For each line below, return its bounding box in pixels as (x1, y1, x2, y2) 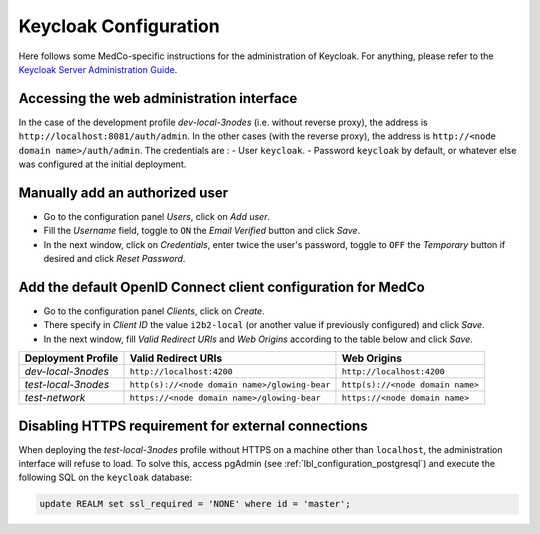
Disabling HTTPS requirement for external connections (18, 417, 369, 434)
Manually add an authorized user (18, 184, 229, 201)
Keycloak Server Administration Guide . (18, 63, 178, 75)
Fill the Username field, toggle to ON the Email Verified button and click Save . (43, 225, 361, 237)
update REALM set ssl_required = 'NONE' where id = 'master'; (39, 498, 351, 510)
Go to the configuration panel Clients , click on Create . (43, 305, 265, 317)
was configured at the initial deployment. (18, 158, 187, 170)
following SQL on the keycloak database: (18, 471, 193, 484)
